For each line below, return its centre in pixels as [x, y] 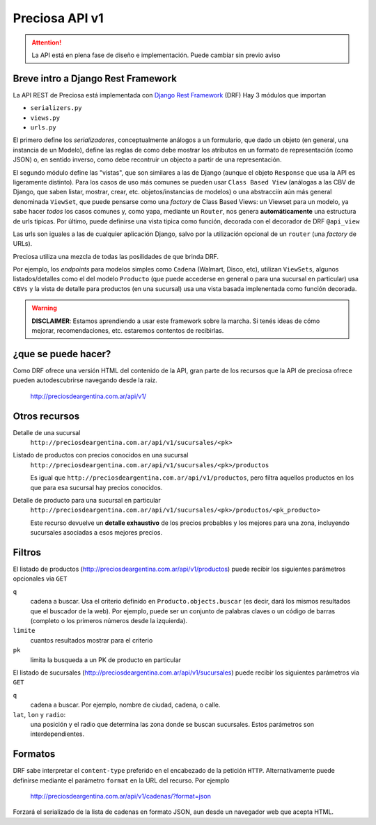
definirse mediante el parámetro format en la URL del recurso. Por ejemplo [121, 780]
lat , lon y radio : [39, 714]
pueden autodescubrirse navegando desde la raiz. [85, 380]
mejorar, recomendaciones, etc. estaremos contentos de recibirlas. [128, 331]
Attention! [47, 42]
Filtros [27, 552]
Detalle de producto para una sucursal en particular [87, 500]
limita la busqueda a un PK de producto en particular [105, 660]
